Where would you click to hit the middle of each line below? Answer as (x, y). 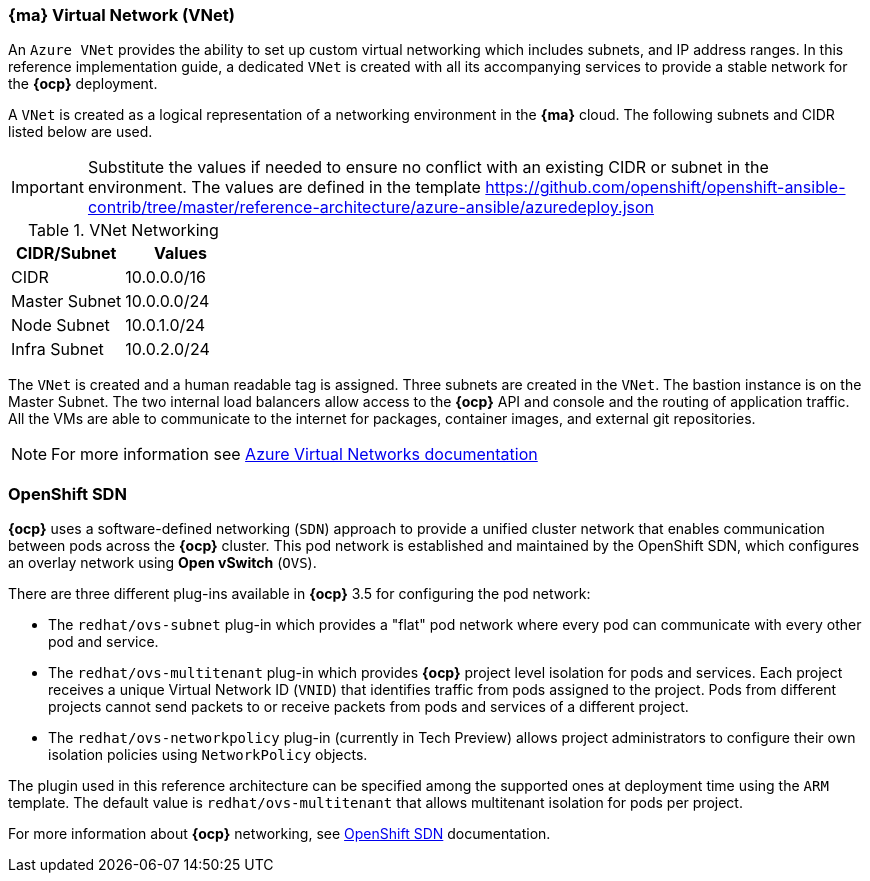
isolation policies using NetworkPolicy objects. (208, 755)
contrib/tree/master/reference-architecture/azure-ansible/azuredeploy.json (371, 207)
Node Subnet (60, 325)
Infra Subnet (57, 349)
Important (47, 187)
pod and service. (103, 642)
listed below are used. (80, 132)
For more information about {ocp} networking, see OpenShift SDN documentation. (279, 834)
